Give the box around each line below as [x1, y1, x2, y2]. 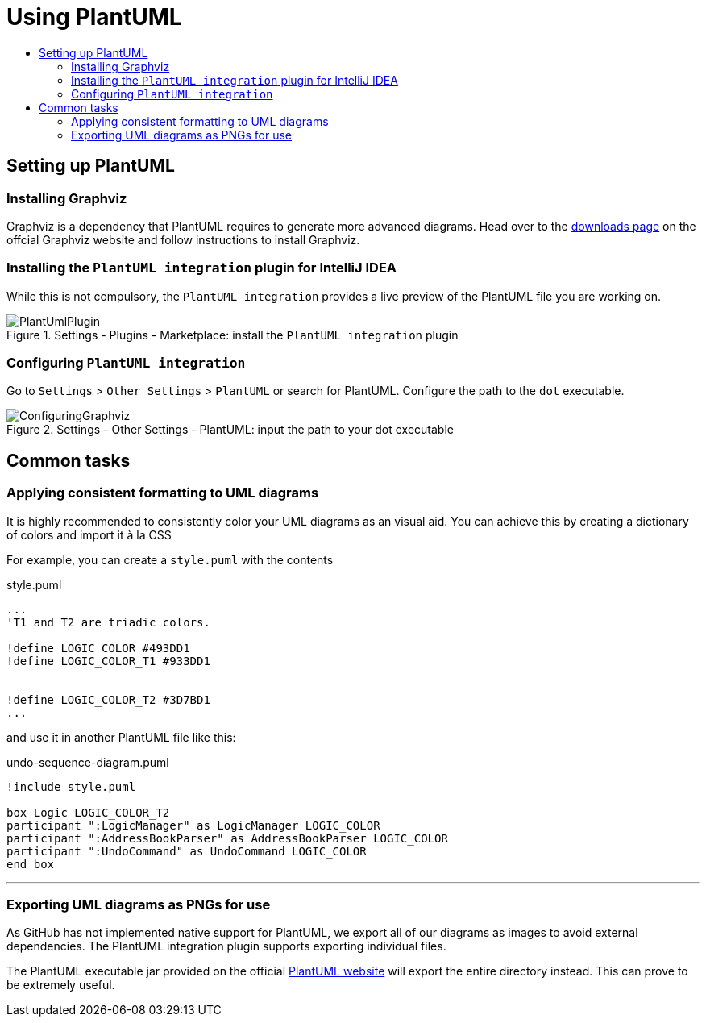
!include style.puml [6, 780, 136, 793]
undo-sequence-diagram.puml [6, 755, 169, 769]
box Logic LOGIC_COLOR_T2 [6, 805, 170, 819]
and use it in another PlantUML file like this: [6, 730, 236, 744]
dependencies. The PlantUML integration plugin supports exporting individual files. [6, 939, 446, 954]
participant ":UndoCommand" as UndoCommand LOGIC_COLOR [6, 844, 367, 858]
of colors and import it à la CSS [6, 527, 172, 542]
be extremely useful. [6, 978, 115, 992]
